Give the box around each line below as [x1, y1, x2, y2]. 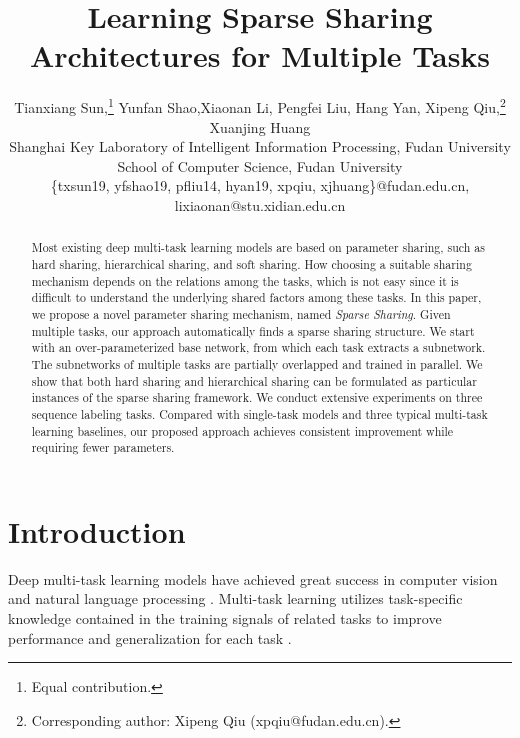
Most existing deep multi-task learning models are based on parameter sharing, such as [31, 239, 485, 256]
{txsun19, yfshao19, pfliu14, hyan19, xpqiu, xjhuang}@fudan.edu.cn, [50, 175, 470, 196]
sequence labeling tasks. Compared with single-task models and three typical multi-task [31, 405, 488, 422]
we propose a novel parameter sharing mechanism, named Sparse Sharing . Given [31, 305, 451, 322]
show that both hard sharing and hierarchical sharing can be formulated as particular [31, 372, 477, 389]
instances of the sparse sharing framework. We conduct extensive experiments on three [31, 389, 483, 406]
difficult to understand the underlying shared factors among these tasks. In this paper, [31, 289, 482, 306]
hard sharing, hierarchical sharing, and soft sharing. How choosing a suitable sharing [31, 255, 472, 272]
